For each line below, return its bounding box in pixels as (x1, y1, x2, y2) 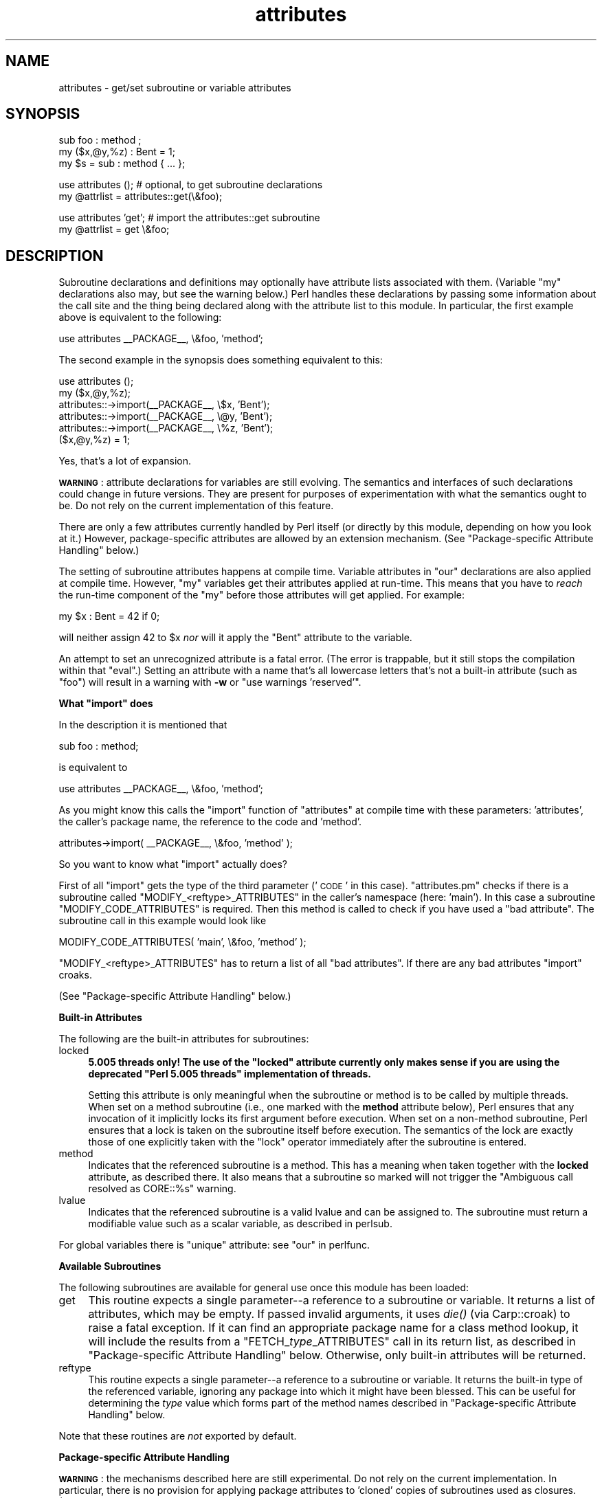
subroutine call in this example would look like (58, 915, 267, 927)
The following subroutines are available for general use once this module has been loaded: (58, 1282, 469, 1294)
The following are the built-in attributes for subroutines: (58, 1033, 309, 1045)
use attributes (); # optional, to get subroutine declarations (58, 179, 323, 191)
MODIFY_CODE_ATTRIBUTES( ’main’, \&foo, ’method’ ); (58, 936, 306, 948)
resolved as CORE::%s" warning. (88, 1183, 236, 1195)
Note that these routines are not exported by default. (58, 1430, 297, 1442)
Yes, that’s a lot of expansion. (58, 455, 191, 467)
